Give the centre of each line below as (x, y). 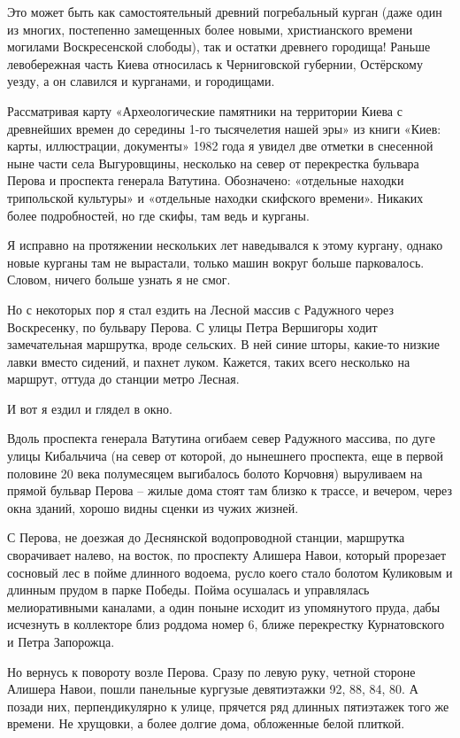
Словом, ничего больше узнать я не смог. (119, 280)
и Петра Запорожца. (61, 641)
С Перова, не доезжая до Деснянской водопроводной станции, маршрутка (206, 537)
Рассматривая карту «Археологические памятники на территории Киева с (205, 110)
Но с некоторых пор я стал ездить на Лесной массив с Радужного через (201, 309)
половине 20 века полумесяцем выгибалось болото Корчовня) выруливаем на (215, 473)
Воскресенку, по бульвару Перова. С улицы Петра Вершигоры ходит (192, 326)
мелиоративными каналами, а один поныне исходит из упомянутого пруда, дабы (224, 606)
